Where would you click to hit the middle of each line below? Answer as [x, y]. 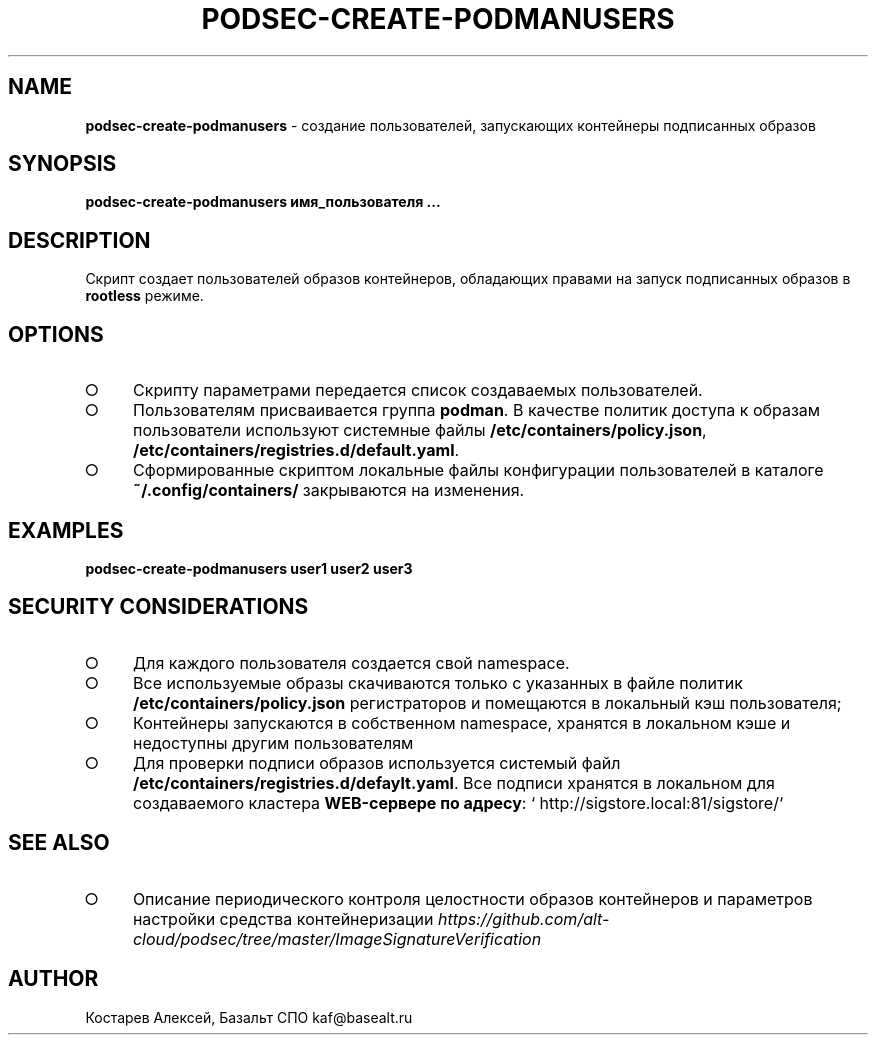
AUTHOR [53, 979]
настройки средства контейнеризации [283, 918]
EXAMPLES [66, 530]
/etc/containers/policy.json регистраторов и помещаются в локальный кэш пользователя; [487, 702]
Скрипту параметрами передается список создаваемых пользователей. [418, 390]
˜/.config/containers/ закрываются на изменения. [329, 490]
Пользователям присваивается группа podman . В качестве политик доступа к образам [477, 410]
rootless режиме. [144, 296]
